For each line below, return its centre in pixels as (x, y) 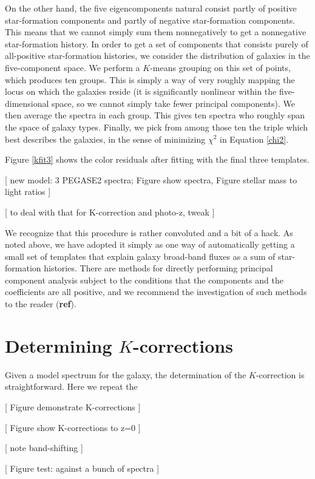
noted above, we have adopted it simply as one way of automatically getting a (150, 244)
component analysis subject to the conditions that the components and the (144, 280)
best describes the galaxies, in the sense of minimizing (105, 139)
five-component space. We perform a (73, 67)
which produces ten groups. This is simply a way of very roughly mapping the (150, 79)
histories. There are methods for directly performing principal (158, 268)
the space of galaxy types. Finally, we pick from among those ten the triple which (157, 127)
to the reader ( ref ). (41, 304)
